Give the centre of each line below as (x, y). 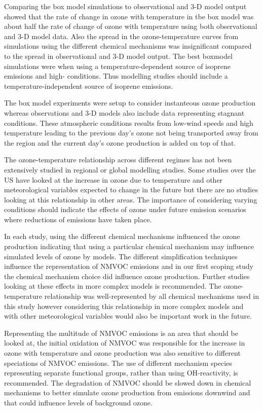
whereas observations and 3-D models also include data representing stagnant (124, 112)
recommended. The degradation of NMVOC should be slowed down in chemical (128, 382)
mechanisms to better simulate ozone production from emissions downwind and (127, 392)
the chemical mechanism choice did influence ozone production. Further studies (127, 276)
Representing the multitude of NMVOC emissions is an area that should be (121, 333)
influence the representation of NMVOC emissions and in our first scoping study (129, 266)
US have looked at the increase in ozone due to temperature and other (114, 179)
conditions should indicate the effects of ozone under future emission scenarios (125, 209)
